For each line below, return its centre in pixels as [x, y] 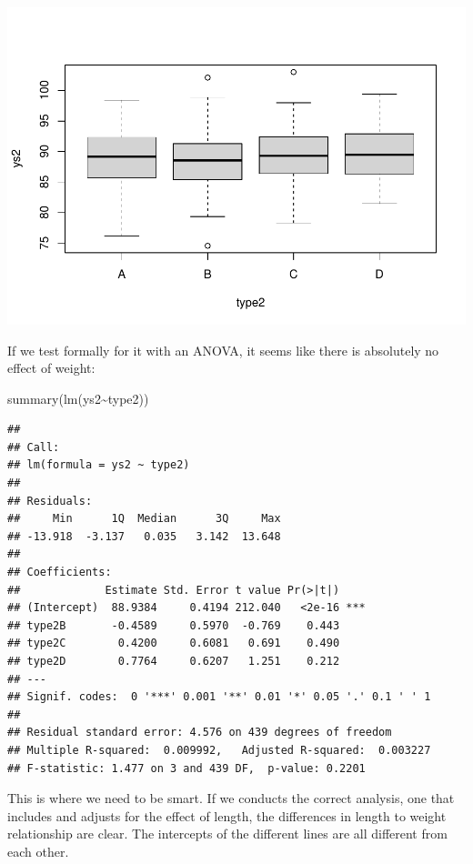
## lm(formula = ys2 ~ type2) [99, 465]
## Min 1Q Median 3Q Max [144, 519]
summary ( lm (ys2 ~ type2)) [78, 398]
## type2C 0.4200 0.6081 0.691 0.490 [174, 643]
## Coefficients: [60, 573]
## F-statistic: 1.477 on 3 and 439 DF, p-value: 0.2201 [186, 768]
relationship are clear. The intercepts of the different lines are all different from [227, 834]
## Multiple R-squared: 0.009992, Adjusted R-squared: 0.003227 [219, 750]
